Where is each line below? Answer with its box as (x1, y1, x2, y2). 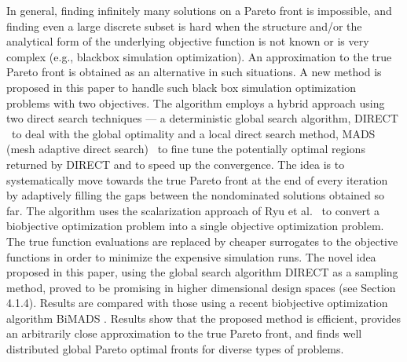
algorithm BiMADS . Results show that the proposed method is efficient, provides (6, 309, 401, 326)
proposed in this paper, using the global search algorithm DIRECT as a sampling (6, 264, 398, 280)
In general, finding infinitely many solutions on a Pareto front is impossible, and (6, 2, 392, 18)
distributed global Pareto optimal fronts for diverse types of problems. (6, 341, 344, 357)
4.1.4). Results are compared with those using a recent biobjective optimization (6, 294, 388, 311)
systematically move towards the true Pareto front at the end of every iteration (6, 171, 388, 188)
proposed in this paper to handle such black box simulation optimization (6, 79, 356, 95)
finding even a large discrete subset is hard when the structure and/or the (6, 17, 362, 34)
